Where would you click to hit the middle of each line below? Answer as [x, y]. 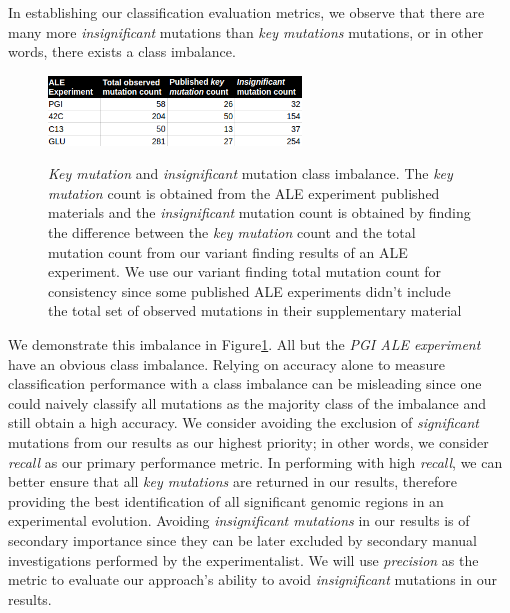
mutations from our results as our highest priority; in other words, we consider [248, 441]
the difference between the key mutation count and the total [232, 232]
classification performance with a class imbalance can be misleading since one [245, 383]
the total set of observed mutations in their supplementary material [255, 310]
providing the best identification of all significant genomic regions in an [226, 500]
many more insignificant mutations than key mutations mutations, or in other [246, 31]
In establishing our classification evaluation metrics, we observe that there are [246, 12]
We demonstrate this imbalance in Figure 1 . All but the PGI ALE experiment [244, 343]
